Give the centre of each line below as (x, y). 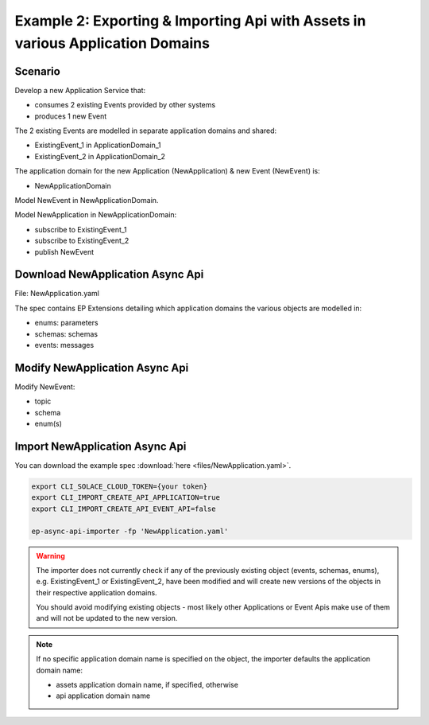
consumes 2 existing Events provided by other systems (125, 105)
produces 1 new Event (71, 116)
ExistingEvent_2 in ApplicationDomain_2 (100, 156)
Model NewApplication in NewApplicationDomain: (96, 215)
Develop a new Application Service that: (80, 90)
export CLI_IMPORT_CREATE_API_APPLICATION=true (126, 498)
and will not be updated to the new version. (107, 618)
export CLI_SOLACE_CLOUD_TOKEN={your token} (120, 486)
